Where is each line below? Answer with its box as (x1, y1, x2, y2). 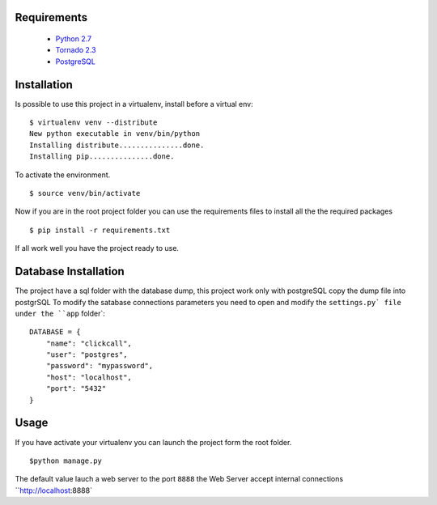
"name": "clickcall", (45, 338, 133, 348)
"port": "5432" (45, 384, 107, 393)
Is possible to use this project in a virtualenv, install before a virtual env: (15, 99, 254, 108)
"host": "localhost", (45, 372, 133, 382)
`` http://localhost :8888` (15, 486, 93, 495)
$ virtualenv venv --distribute (29, 118, 158, 127)
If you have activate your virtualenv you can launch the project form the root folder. (15, 437, 292, 447)
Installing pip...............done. (29, 152, 175, 161)
